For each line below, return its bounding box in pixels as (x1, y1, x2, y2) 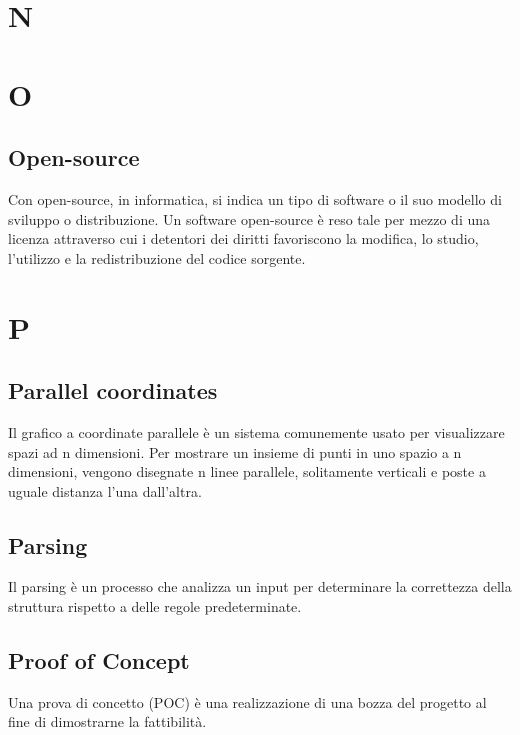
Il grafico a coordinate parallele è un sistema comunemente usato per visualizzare (8, 421, 505, 442)
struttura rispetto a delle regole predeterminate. (8, 596, 302, 617)
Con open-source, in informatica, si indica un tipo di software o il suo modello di (8, 188, 502, 209)
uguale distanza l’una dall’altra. (8, 480, 202, 501)
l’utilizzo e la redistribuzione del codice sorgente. (8, 247, 306, 268)
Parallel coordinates (8, 375, 218, 406)
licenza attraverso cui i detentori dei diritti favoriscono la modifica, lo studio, (8, 228, 479, 249)
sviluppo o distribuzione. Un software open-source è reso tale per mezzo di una (8, 208, 491, 229)
